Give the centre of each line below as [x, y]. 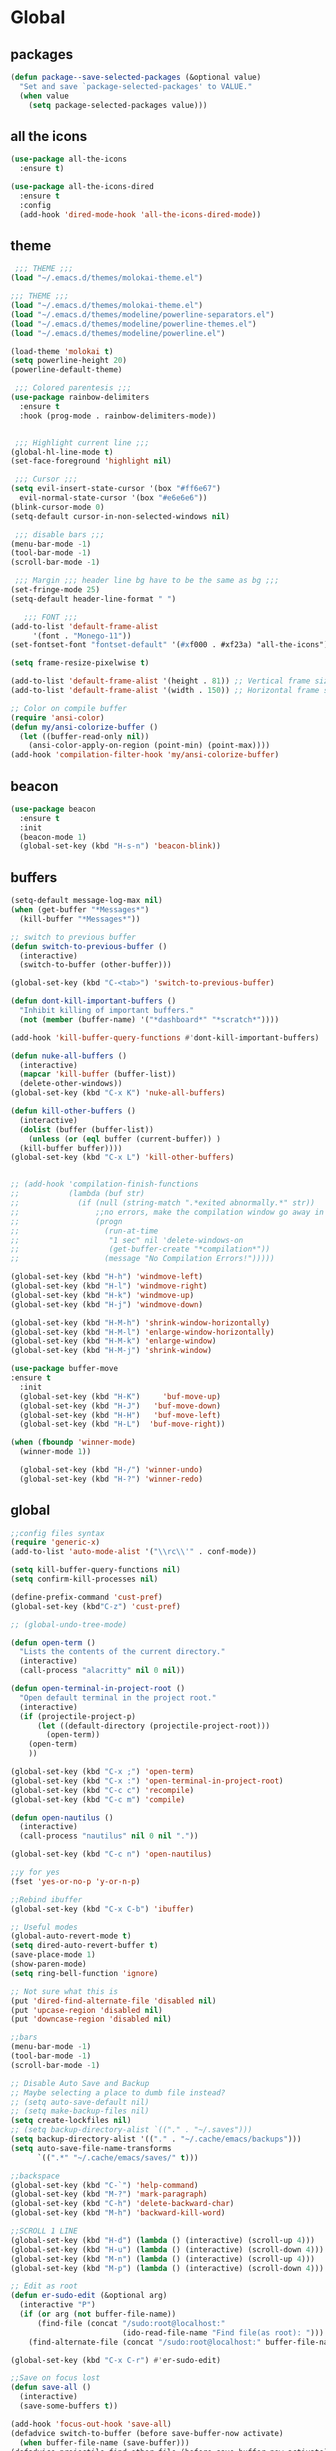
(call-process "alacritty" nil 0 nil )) [102, 1671]
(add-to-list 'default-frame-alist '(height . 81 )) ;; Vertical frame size [171, 681]
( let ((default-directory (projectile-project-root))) [153, 1726]
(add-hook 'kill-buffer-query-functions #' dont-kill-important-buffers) [165, 1037]
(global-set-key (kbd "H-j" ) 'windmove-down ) [106, 1304]
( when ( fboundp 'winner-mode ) [73, 1442]
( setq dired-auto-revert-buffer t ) [84, 1946]
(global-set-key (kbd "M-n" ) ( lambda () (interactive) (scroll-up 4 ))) [162, 2259]
